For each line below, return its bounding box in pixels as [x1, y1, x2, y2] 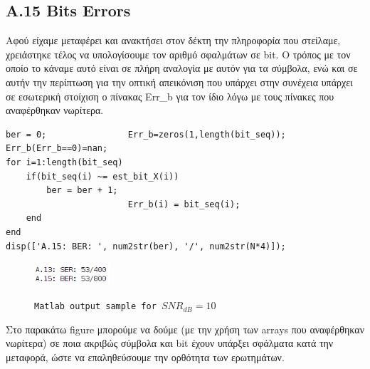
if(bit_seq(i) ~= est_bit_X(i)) [26, 171, 179, 182]
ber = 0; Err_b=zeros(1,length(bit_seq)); [6, 129, 286, 140]
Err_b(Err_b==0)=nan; [6, 143, 108, 154]
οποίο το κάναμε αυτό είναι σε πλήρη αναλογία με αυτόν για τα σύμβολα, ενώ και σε [6, 61, 358, 76]
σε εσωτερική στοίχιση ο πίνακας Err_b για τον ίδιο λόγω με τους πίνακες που [6, 88, 334, 103]
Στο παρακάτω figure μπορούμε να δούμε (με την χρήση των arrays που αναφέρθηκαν [6, 321, 364, 336]
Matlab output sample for [34, 301, 157, 312]
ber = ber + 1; [46, 185, 118, 196]
